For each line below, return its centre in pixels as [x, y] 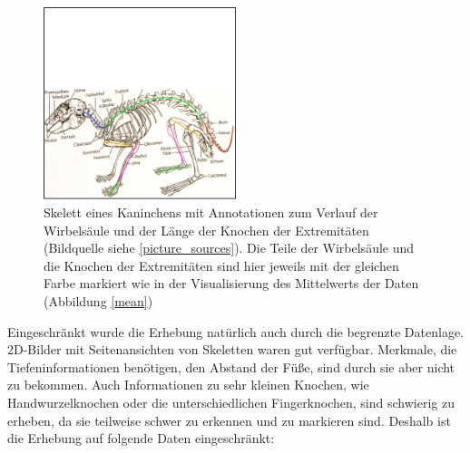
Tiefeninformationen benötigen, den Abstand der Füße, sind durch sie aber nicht [231, 366]
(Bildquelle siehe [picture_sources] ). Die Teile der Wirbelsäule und [229, 248]
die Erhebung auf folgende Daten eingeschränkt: [141, 438]
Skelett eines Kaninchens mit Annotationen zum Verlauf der [211, 212]
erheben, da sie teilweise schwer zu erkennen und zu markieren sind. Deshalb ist [229, 420]
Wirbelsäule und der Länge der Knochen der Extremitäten [206, 230]
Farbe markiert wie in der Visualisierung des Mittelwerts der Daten [231, 283]
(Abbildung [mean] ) [98, 300]
